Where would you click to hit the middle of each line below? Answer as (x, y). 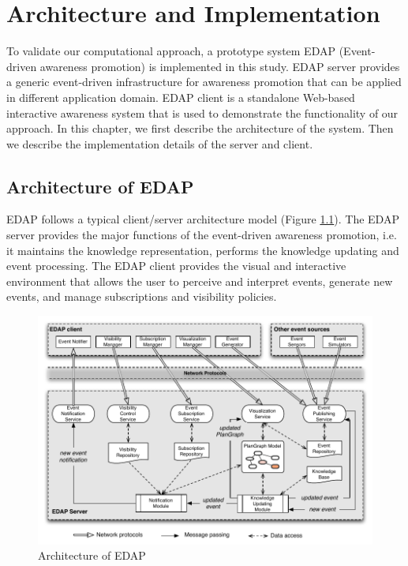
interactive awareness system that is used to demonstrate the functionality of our (202, 112)
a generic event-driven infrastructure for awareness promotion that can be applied (204, 82)
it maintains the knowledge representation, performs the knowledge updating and (203, 250)
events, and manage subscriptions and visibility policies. (142, 296)
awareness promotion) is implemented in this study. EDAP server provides (220, 66)
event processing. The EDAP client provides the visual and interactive (176, 266)
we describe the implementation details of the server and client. (160, 143)
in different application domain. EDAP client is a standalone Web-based (181, 97)
